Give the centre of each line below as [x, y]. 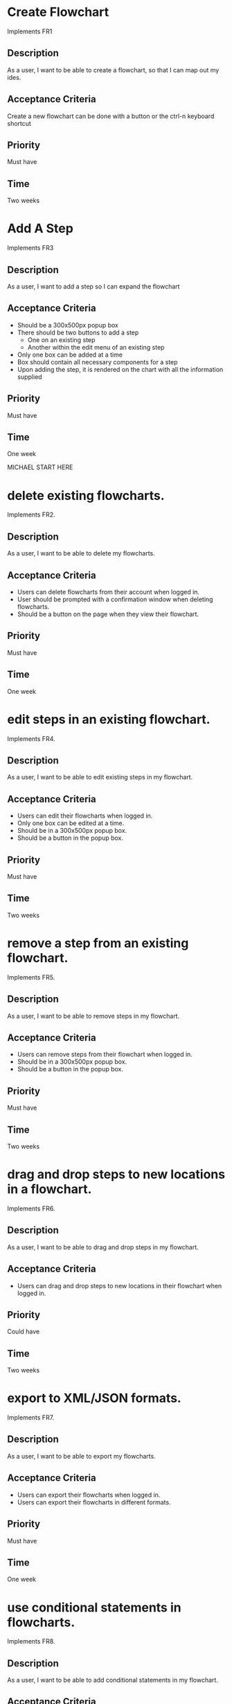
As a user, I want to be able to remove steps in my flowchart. [93, 1016]
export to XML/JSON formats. [94, 1398]
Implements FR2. [31, 514]
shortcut [19, 123]
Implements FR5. [31, 977]
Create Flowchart [58, 12]
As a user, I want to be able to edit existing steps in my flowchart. [100, 777]
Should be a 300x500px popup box [68, 325]
